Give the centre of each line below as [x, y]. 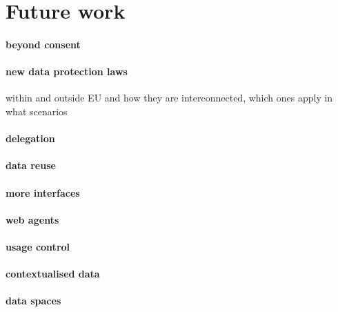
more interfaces [43, 192]
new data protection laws [67, 71]
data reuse [31, 165]
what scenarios [37, 111]
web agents [32, 219]
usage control [38, 246]
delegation [30, 138]
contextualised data [53, 274]
